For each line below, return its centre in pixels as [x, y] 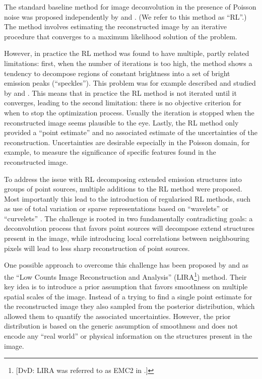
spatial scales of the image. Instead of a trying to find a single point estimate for [128, 296]
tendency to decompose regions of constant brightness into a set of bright [117, 73]
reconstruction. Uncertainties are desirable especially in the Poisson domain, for [127, 142]
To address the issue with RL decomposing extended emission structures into [123, 179]
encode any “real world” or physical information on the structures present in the [128, 336]
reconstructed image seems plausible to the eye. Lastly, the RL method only [121, 122]
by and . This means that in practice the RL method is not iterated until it [120, 92]
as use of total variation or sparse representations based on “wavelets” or [116, 208]
